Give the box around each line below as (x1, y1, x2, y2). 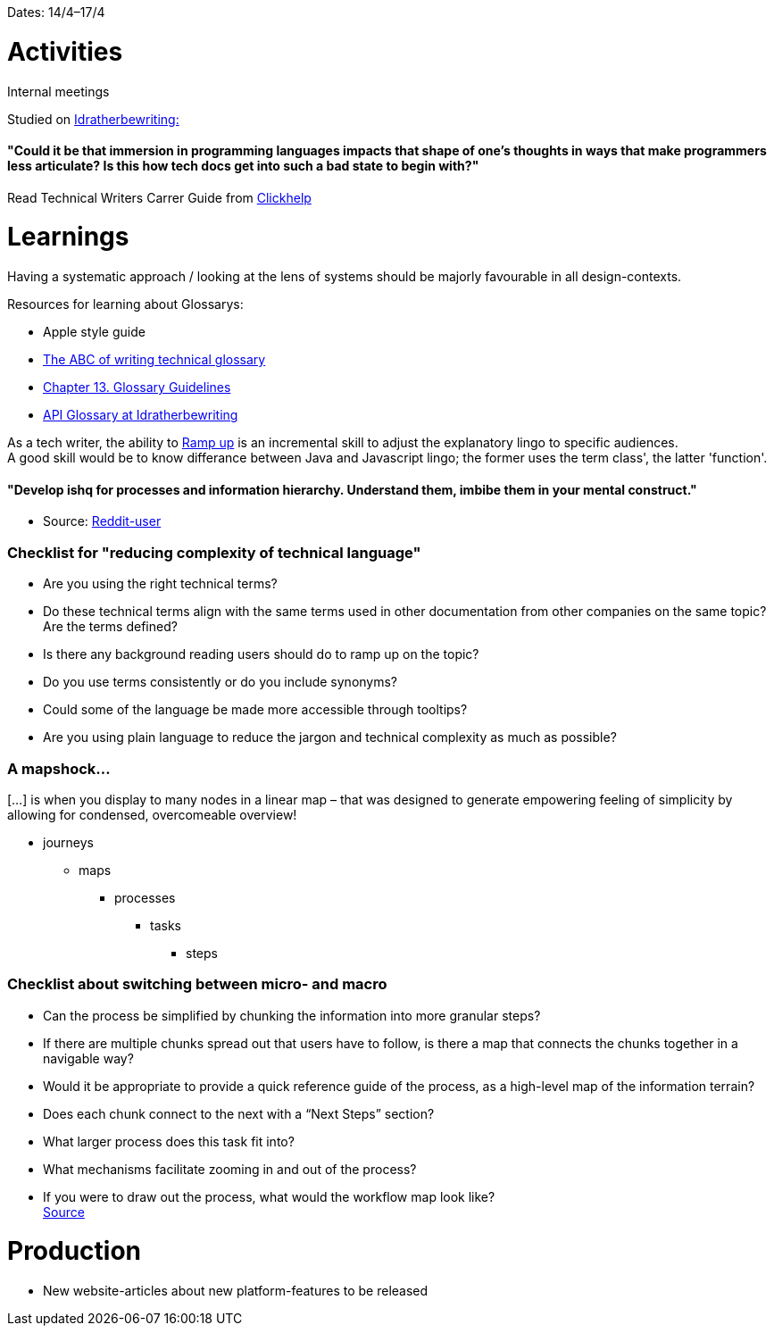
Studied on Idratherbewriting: (7, 111, 179, 127)
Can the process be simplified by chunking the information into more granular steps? (43, 1007, 541, 1023)
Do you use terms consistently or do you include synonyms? (43, 674, 398, 690)
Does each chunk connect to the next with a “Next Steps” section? (43, 1105, 435, 1121)
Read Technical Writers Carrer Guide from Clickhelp (7, 189, 312, 205)
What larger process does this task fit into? (43, 1133, 295, 1149)
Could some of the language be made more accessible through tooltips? (43, 702, 468, 718)
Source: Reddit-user (43, 513, 162, 529)
